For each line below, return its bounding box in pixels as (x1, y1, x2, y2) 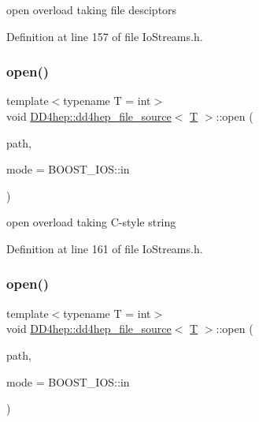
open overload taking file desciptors (6, 2, 177, 17)
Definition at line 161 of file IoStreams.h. (6, 240, 203, 256)
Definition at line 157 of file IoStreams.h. (6, 28, 203, 44)
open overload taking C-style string (6, 214, 176, 230)
